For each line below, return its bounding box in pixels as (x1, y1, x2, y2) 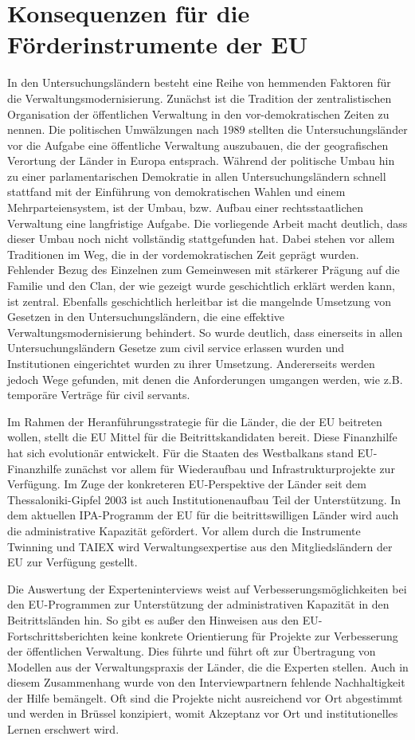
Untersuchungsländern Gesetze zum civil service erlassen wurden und (7, 339, 345, 356)
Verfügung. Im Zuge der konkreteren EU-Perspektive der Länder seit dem (7, 476, 366, 492)
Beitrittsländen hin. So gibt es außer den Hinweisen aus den (7, 611, 300, 628)
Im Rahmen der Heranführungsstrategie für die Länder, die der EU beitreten (7, 413, 382, 429)
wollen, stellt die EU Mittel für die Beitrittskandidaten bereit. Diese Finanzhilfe (7, 429, 397, 445)
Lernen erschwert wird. (7, 721, 119, 738)
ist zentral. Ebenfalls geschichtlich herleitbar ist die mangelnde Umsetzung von (7, 292, 392, 309)
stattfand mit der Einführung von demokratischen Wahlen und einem (7, 183, 346, 200)
